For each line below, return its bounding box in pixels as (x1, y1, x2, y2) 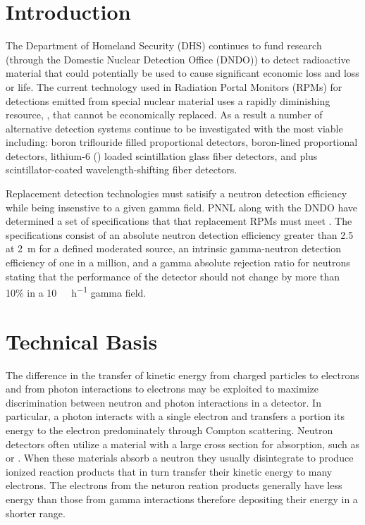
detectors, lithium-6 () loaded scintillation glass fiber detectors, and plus (6, 148, 318, 163)
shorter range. (6, 505, 66, 520)
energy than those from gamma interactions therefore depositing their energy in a (6, 491, 358, 506)
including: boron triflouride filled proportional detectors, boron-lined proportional (6, 135, 358, 149)
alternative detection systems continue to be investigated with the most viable (6, 121, 343, 135)
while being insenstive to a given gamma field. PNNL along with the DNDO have (6, 199, 358, 214)
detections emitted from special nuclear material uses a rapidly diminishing (6, 93, 330, 108)
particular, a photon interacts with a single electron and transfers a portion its (6, 409, 345, 424)
